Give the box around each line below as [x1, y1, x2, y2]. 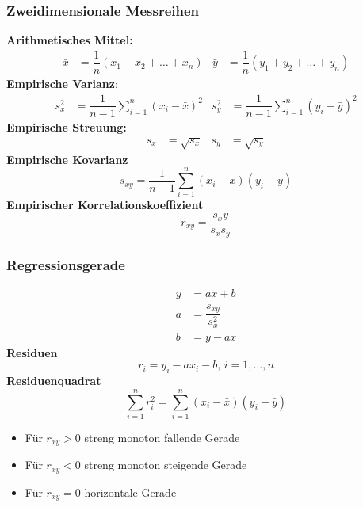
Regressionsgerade [6, 254, 125, 274]
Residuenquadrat [6, 372, 101, 389]
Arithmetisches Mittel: [6, 32, 133, 48]
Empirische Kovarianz [6, 151, 128, 167]
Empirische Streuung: [6, 118, 127, 135]
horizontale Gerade [84, 483, 177, 500]
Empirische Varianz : [6, 74, 118, 91]
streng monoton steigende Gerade [84, 456, 247, 473]
